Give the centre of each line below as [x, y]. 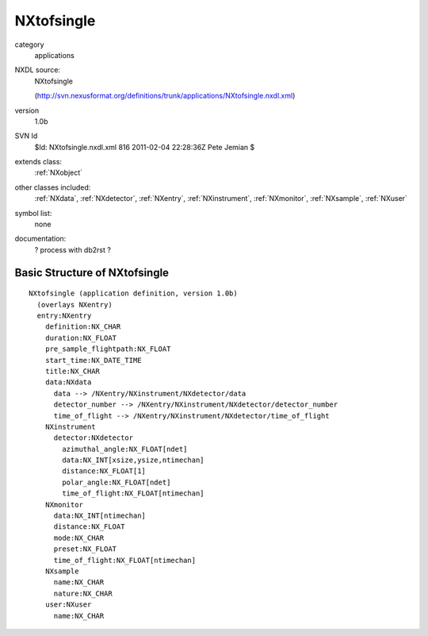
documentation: [40, 239]
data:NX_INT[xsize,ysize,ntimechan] [134, 460]
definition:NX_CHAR [83, 327]
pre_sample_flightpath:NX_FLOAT [108, 349]
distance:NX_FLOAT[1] [104, 471]
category [29, 44]
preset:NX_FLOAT [85, 549]
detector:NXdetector [94, 438]
